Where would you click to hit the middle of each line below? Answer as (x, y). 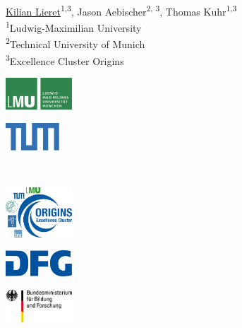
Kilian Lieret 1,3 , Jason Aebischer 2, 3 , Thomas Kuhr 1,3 (121, 10)
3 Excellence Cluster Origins (65, 59)
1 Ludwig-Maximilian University (74, 27)
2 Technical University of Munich (75, 43)
